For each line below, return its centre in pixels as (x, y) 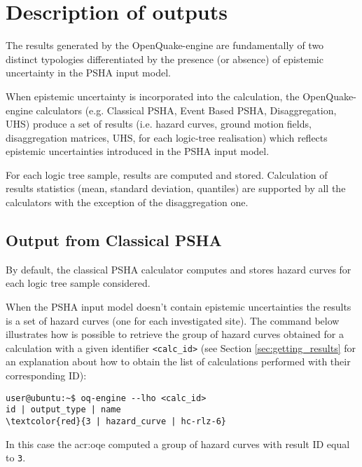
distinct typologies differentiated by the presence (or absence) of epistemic (165, 59)
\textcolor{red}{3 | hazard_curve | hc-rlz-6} (116, 421)
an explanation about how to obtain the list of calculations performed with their (178, 361)
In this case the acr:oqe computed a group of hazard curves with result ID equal (178, 444)
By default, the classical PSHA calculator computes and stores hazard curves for (179, 269)
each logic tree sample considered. (78, 283)
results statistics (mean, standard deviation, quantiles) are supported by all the (176, 188)
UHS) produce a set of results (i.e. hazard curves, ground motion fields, (159, 124)
